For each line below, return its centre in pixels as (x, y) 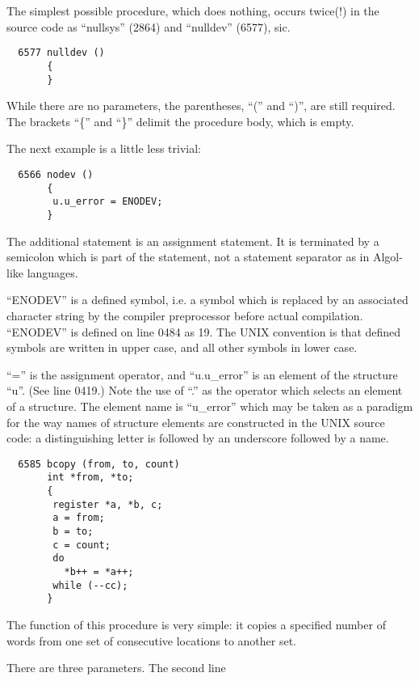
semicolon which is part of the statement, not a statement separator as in (188, 257)
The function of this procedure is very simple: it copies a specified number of (196, 624)
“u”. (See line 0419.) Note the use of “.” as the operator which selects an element (205, 390)
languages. (52, 272)
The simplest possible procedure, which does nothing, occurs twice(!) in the (193, 11)
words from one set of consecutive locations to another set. (152, 640)
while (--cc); (90, 585)
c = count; (82, 545)
